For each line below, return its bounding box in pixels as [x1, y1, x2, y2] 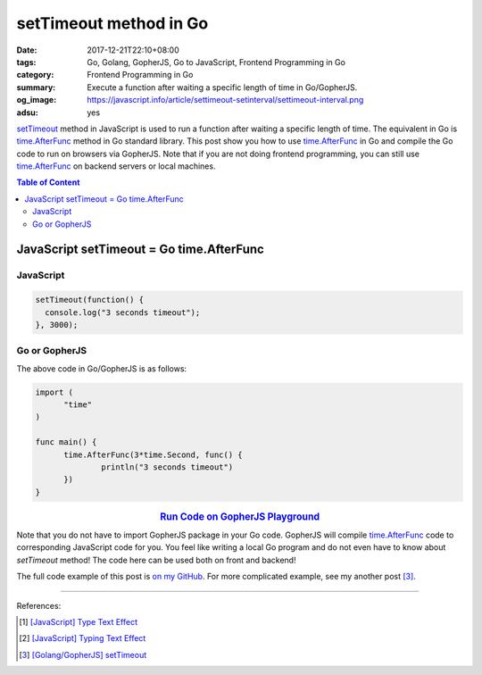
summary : [16, 81, 56, 93]
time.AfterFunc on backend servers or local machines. [16, 161, 216, 171]
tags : [16, 56, 37, 67]
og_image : [16, 95, 57, 105]
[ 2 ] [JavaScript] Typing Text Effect [19, 633, 146, 644]
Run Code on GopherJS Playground [160, 510, 320, 522]
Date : [16, 45, 37, 55]
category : [16, 70, 54, 80]
